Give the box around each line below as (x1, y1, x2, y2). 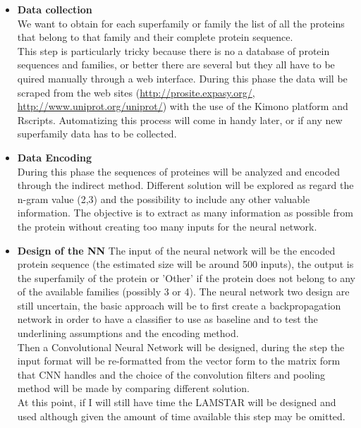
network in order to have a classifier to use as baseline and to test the (17, 312, 318, 326)
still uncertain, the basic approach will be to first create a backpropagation (17, 298, 341, 312)
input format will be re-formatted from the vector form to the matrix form (17, 353, 341, 368)
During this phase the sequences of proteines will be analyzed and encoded (17, 164, 341, 178)
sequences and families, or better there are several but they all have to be (17, 57, 335, 72)
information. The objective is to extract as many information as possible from (17, 205, 353, 220)
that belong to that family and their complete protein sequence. (17, 30, 293, 44)
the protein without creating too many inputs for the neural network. (17, 219, 317, 233)
